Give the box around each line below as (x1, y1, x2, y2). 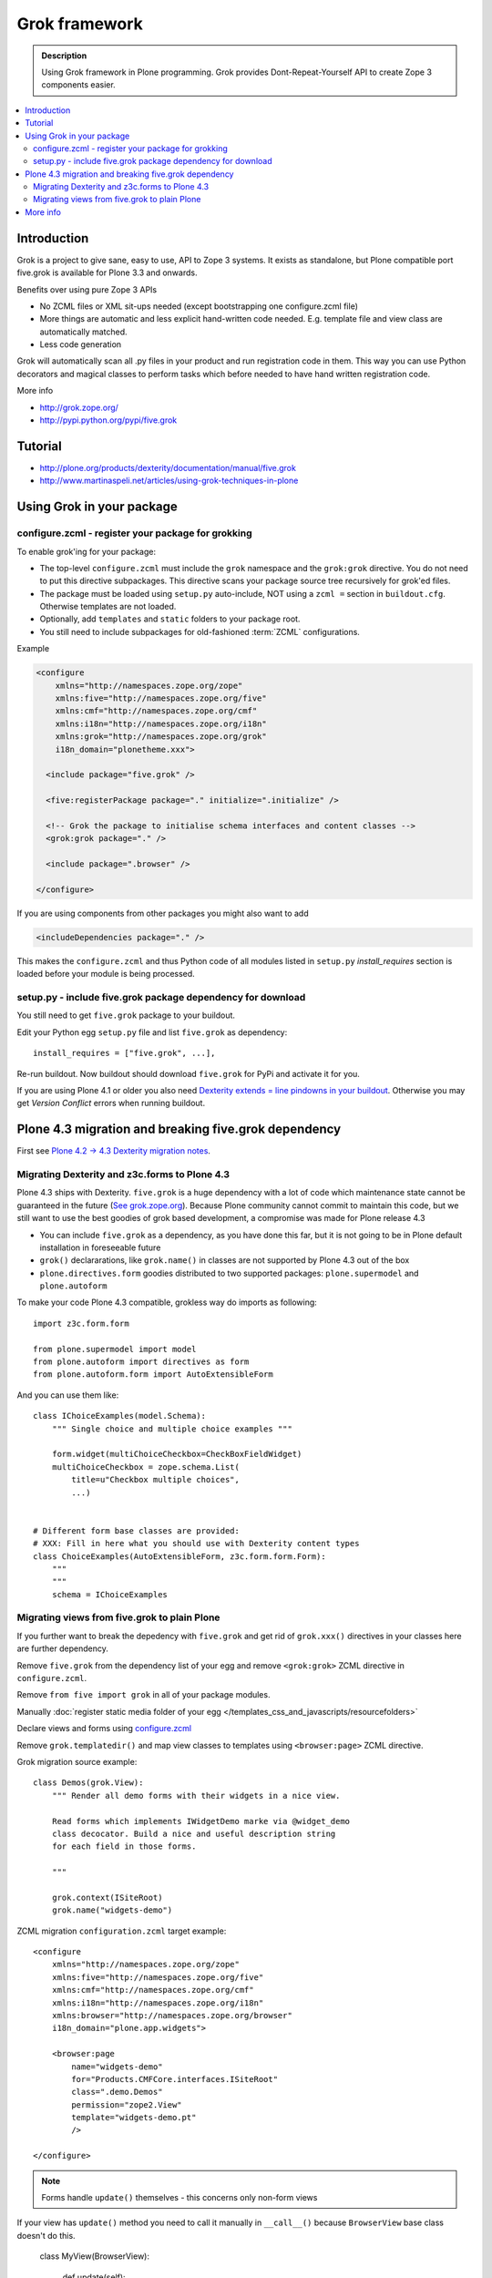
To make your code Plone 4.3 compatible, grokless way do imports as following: (16, 1297, 318, 1308)
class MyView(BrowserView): (39, 2251, 150, 2262)
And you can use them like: (16, 1390, 119, 1401)
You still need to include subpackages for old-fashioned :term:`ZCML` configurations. (39, 626, 360, 637)
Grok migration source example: (16, 1756, 138, 1767)
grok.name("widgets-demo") (51, 1905, 173, 1915)
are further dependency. (16, 1643, 108, 1654)
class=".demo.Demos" (71, 2087, 163, 2098)
